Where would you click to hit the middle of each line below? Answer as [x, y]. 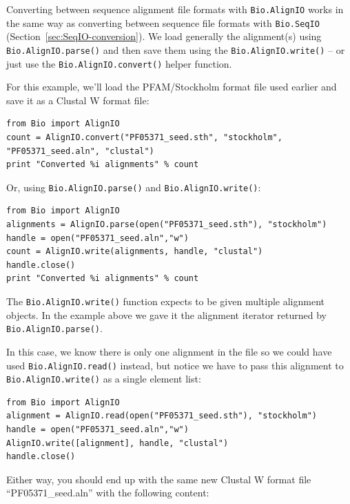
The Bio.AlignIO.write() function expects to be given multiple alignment [166, 301]
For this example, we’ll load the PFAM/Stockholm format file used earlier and [172, 87]
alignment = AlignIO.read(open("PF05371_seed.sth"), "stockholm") [162, 416]
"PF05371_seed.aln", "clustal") [80, 151]
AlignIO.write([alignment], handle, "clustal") [117, 443]
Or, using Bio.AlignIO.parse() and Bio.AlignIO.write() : [134, 187]
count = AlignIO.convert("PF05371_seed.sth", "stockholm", [144, 137]
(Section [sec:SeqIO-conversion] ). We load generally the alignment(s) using [164, 36]
